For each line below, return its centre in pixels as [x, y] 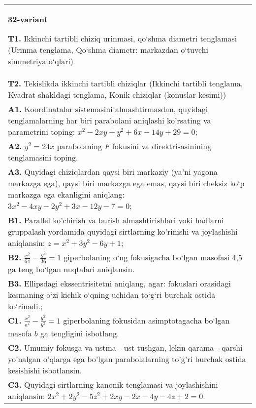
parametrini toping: [42, 132]
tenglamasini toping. [43, 157]
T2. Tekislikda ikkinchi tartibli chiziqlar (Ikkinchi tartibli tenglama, [126, 83]
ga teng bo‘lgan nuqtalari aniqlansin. [71, 269]
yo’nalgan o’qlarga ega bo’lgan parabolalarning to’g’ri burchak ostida [127, 359]
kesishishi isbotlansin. [45, 370]
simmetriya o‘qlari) [41, 61]
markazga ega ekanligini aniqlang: [66, 194]
